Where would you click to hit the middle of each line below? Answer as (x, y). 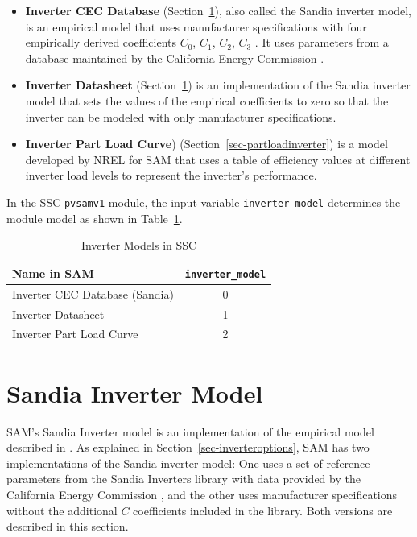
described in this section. (68, 526)
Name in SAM (53, 273)
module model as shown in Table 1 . (95, 218)
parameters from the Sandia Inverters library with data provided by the (184, 479)
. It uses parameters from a (322, 42)
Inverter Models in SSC (139, 245)
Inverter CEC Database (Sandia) (93, 293)
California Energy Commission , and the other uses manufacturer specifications (202, 494)
